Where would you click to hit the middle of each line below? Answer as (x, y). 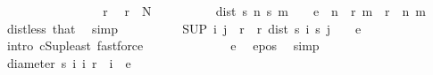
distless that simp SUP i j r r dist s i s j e (184, 28)
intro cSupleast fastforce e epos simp (163, 45)
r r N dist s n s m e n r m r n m (264, 11)
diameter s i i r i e (69, 62)
